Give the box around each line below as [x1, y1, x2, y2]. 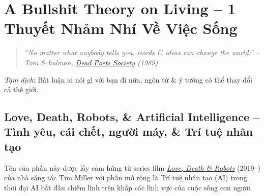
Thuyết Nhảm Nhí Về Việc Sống [4, 18, 238, 38]
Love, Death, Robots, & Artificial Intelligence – [4, 109, 260, 125]
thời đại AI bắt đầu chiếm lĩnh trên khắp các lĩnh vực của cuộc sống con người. [4, 182, 252, 192]
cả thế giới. [4, 84, 39, 95]
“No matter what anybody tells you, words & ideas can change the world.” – [24, 47, 260, 58]
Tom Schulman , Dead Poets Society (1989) [24, 57, 158, 67]
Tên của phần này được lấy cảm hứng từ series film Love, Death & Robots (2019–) [4, 162, 260, 173]
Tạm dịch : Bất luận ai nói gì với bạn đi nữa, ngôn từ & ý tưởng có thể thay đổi [4, 74, 252, 85]
